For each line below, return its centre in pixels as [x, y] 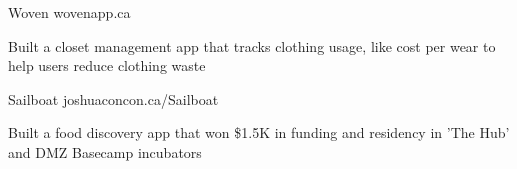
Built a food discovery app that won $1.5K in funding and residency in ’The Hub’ [259, 132]
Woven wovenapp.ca [69, 12]
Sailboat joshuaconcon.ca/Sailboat [113, 98]
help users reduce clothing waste [107, 65]
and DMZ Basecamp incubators [105, 151]
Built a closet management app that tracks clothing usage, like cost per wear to [252, 45]
